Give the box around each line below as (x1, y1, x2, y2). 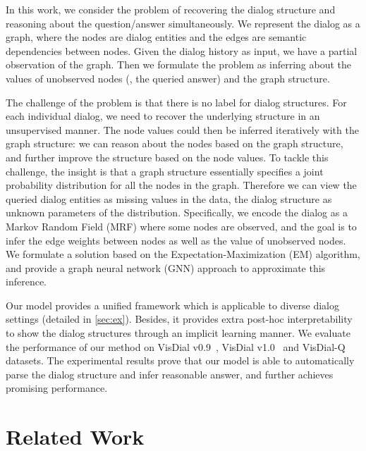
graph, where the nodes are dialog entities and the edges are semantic (6, 30, 307, 44)
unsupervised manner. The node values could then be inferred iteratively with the (6, 122, 359, 137)
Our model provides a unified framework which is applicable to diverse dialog (6, 297, 339, 312)
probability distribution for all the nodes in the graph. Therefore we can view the (6, 178, 357, 192)
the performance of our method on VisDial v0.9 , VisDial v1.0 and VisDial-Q (6, 339, 346, 354)
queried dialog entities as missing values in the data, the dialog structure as (6, 191, 332, 206)
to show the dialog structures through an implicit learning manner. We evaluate (6, 326, 350, 340)
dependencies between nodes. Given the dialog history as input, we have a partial (6, 43, 358, 58)
